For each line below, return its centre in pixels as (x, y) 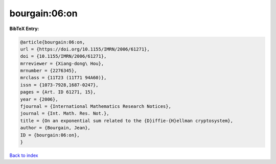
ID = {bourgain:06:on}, (50, 135)
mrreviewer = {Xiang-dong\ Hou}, (62, 63)
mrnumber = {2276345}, (49, 71)
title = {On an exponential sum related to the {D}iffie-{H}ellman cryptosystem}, (127, 121)
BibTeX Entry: (24, 29)
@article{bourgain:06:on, (53, 42)
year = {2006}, (39, 99)
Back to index (24, 155)
